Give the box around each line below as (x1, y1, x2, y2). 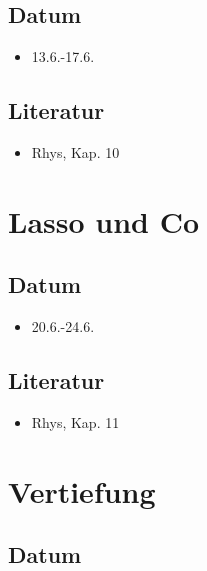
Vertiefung (8, 470, 156, 511)
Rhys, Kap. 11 (31, 411, 120, 432)
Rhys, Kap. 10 (31, 142, 120, 162)
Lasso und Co (8, 200, 200, 241)
